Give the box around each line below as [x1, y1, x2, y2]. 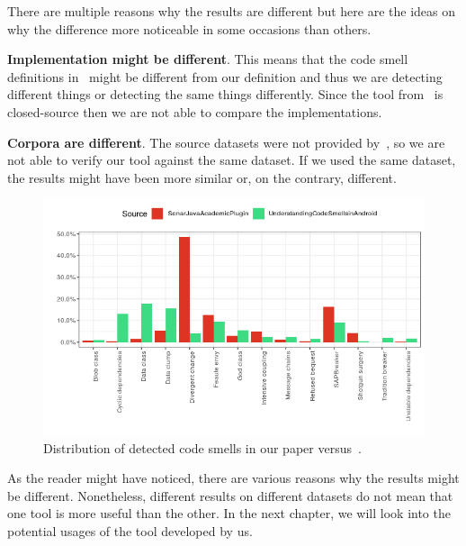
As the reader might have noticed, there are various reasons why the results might [7, 469, 460, 487]
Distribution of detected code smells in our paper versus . [43, 438, 362, 457]
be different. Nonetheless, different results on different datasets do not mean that [7, 486, 453, 505]
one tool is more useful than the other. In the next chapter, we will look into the [7, 504, 451, 523]
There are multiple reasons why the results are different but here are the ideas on [7, 2, 456, 20]
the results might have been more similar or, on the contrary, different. [7, 168, 397, 187]
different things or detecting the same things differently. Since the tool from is [7, 85, 444, 104]
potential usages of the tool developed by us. [7, 521, 253, 540]
